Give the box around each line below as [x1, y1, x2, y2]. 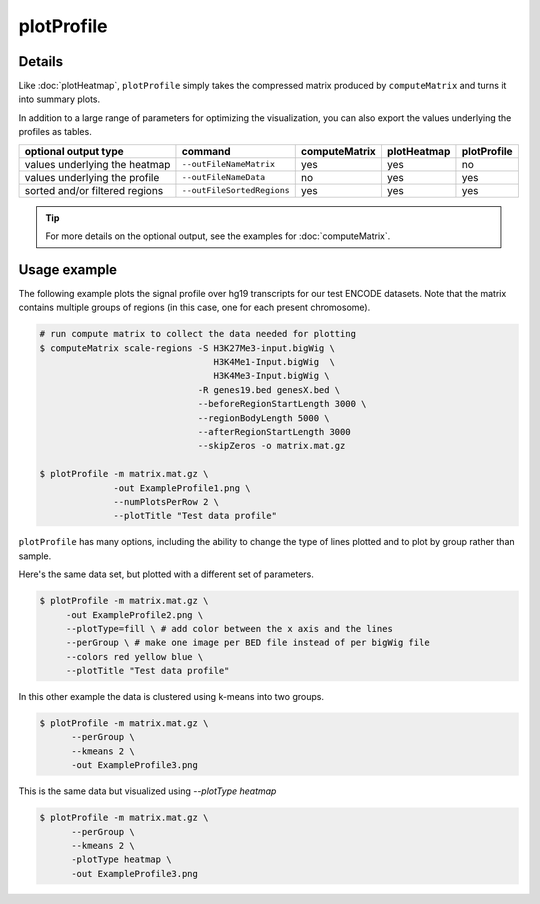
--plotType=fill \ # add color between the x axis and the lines [65, 623, 394, 634]
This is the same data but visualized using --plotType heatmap [18, 785, 277, 797]
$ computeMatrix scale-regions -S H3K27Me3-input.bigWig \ [39, 342, 335, 354]
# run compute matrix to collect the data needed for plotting [39, 328, 357, 340]
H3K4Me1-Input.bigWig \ [213, 356, 335, 368]
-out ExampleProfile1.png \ [113, 482, 251, 494]
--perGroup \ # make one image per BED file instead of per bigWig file [65, 637, 430, 649]
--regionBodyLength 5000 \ [197, 412, 330, 424]
